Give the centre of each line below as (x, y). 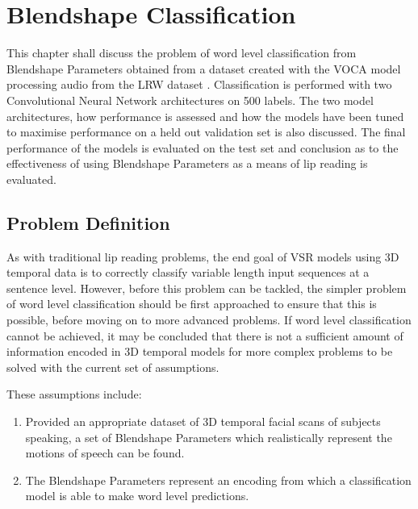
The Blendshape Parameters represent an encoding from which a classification (218, 480)
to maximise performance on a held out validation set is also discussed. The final (206, 132)
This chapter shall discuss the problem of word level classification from (182, 53)
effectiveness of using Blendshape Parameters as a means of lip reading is (187, 163)
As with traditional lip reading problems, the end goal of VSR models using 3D (203, 256)
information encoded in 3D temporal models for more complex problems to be (200, 351)
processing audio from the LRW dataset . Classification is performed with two (199, 84)
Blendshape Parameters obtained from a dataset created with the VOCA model (204, 68)
